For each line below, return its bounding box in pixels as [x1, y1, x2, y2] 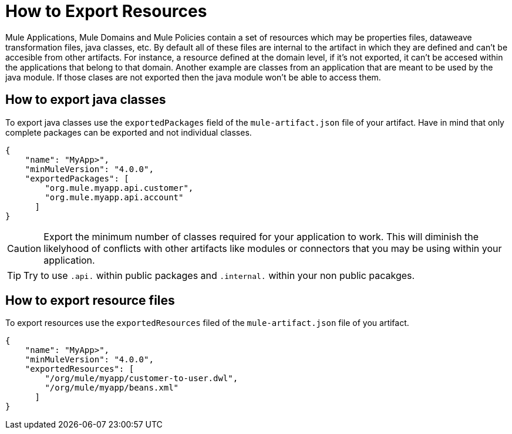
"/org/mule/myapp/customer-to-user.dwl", [45, 374, 238, 383]
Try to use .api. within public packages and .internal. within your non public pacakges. [23, 269, 415, 281]
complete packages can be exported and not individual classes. [5, 127, 252, 137]
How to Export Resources [5, 1, 207, 21]
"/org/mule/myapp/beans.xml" [45, 383, 179, 393]
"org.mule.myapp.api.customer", [45, 183, 194, 193]
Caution [7, 242, 42, 254]
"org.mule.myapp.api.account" [45, 192, 184, 202]
